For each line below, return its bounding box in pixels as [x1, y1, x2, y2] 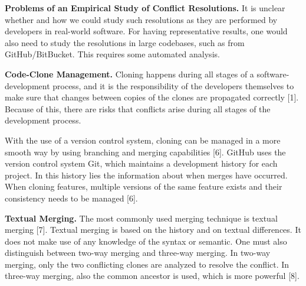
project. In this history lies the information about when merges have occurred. [5, 168, 288, 181]
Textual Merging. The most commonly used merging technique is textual [5, 212, 278, 224]
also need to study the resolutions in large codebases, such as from [5, 36, 245, 48]
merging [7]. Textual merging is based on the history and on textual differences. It [5, 223, 301, 236]
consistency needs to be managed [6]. [5, 191, 138, 204]
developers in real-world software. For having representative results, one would [5, 25, 288, 37]
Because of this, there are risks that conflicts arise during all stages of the [5, 102, 271, 115]
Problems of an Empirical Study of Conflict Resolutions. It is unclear [5, 2, 285, 14]
